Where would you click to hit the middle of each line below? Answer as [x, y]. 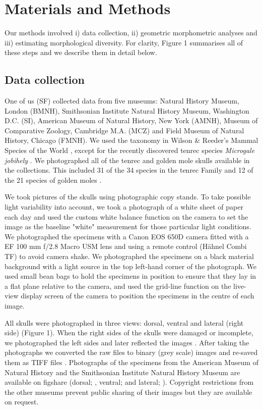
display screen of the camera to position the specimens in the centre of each [138, 296]
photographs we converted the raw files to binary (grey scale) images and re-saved [131, 352]
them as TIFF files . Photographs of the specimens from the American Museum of [131, 362]
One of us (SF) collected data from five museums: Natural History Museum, [122, 101]
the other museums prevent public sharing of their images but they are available [128, 392]
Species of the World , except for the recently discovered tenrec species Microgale [130, 150]
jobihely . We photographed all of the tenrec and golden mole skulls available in [127, 160]
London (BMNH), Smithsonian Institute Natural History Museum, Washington [127, 110]
